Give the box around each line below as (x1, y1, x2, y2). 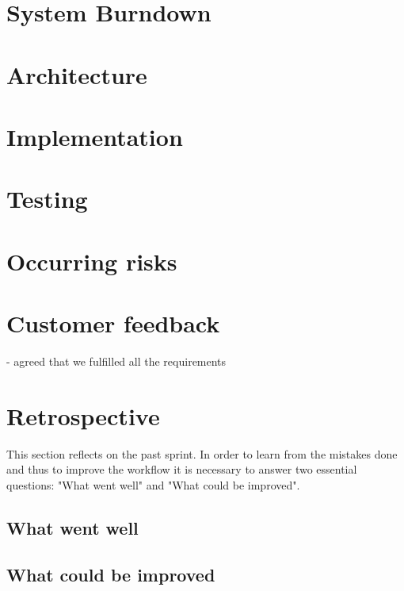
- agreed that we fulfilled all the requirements (6, 353, 227, 369)
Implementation (6, 120, 183, 152)
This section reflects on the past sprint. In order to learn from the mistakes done (6, 445, 398, 462)
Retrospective (6, 399, 160, 432)
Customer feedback (6, 307, 220, 340)
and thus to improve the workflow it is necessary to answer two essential (6, 461, 357, 478)
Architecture (6, 58, 147, 90)
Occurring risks (6, 244, 177, 277)
